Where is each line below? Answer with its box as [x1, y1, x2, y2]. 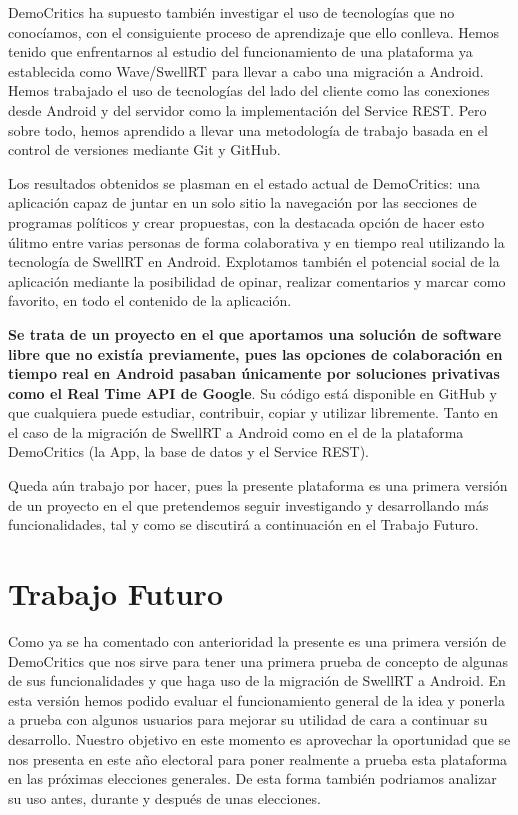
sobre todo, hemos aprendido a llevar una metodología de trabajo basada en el [8, 119, 488, 140]
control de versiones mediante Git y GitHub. [8, 139, 281, 160]
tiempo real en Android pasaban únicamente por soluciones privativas [8, 363, 500, 384]
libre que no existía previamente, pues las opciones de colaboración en [8, 343, 503, 364]
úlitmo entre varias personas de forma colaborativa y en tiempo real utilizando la [8, 231, 505, 252]
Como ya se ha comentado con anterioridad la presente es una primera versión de [8, 630, 506, 651]
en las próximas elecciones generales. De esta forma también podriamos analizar [8, 768, 497, 789]
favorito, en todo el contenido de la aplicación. [8, 290, 292, 311]
